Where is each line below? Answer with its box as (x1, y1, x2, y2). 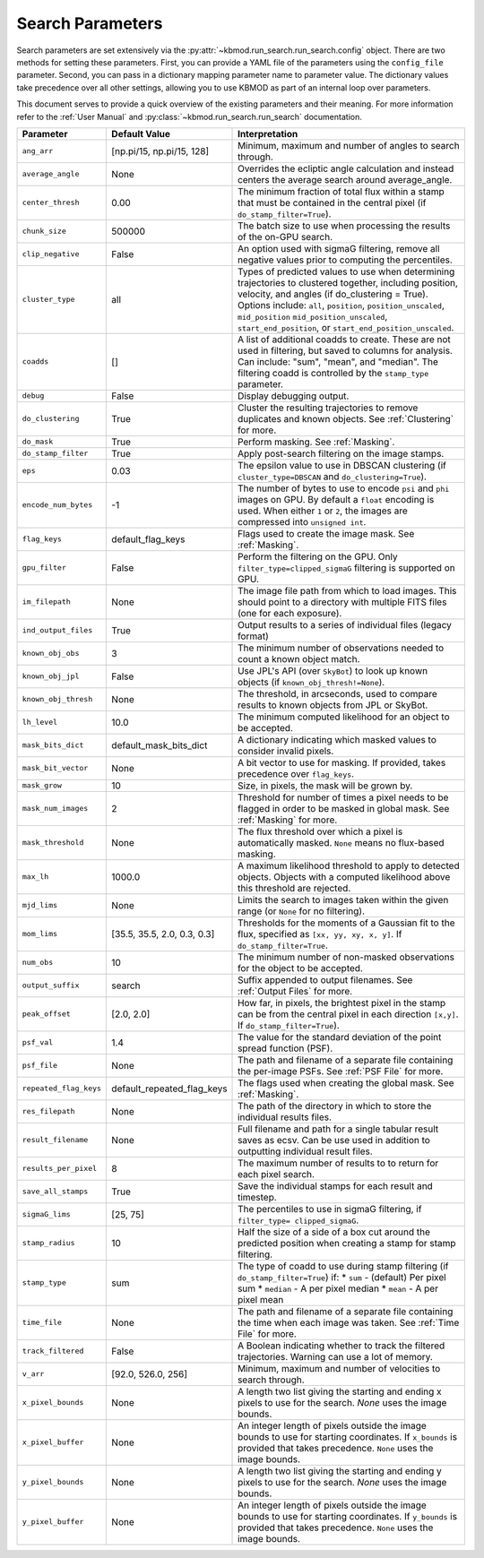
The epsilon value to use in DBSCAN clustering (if (238, 459, 447, 471)
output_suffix (22, 981, 80, 990)
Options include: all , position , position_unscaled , (238, 298, 445, 311)
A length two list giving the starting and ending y (238, 1465, 443, 1477)
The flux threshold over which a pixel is (238, 825, 403, 838)
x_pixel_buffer (22, 1438, 84, 1447)
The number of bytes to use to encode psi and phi (238, 482, 450, 495)
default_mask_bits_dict (111, 739, 208, 752)
